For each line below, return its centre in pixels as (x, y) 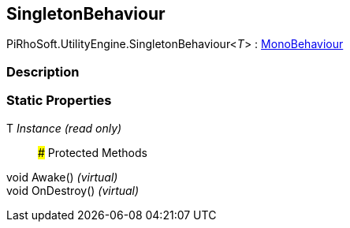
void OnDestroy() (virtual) (73, 190)
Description (43, 71)
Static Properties (59, 101)
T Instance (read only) (64, 128)
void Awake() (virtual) (62, 177)
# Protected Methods (93, 152)
